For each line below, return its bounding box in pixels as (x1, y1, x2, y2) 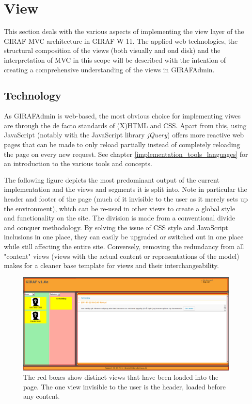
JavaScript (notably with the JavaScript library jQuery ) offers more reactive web (4, 130, 244, 140)
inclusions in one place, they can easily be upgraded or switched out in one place (4, 232, 244, 242)
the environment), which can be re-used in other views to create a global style (4, 203, 236, 213)
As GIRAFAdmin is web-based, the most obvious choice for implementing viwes (4, 111, 241, 121)
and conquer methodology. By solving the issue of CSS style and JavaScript (4, 222, 228, 232)
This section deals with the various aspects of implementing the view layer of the (4, 26, 244, 36)
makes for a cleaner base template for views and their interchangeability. (4, 260, 219, 270)
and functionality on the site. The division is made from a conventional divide (4, 213, 236, 223)
